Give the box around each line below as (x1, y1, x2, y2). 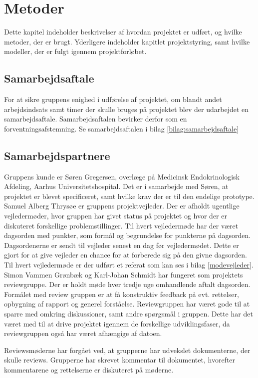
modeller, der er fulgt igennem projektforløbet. (4, 46, 147, 56)
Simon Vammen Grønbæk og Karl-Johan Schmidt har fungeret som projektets (4, 269, 243, 279)
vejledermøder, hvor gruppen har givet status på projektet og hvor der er (4, 210, 227, 221)
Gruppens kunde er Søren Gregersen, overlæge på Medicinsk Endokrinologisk (4, 171, 240, 181)
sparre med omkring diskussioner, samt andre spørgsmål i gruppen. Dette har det (4, 308, 253, 318)
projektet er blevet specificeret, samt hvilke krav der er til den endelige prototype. (4, 190, 255, 201)
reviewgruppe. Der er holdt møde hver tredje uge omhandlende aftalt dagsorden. (4, 279, 251, 289)
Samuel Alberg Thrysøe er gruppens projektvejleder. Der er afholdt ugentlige (4, 200, 240, 211)
